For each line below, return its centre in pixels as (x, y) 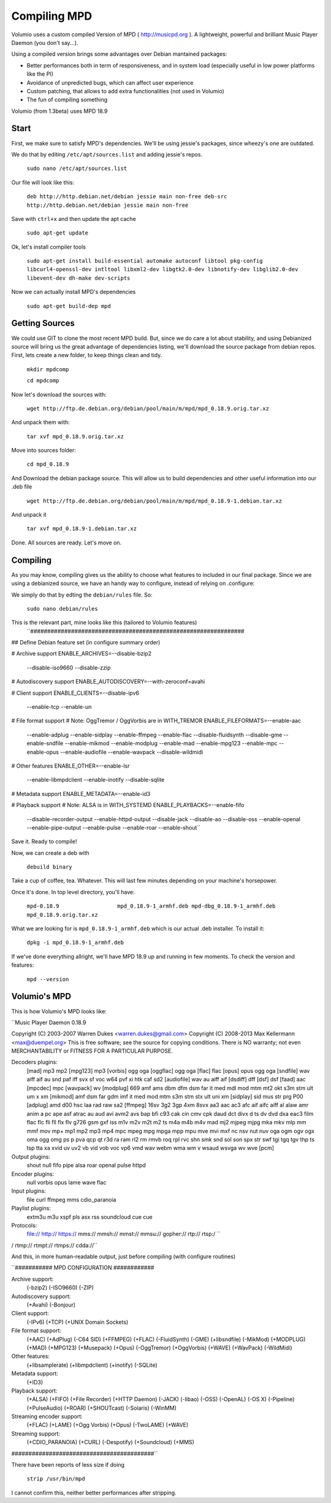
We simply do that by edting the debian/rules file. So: (82, 595)
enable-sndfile (45, 743)
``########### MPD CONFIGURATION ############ (83, 1268)
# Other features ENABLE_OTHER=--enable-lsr (70, 766)
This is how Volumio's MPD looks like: (59, 1011)
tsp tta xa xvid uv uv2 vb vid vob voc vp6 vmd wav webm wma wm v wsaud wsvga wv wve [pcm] (150, 1148)
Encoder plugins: (33, 1174)
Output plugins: (31, 1156)
